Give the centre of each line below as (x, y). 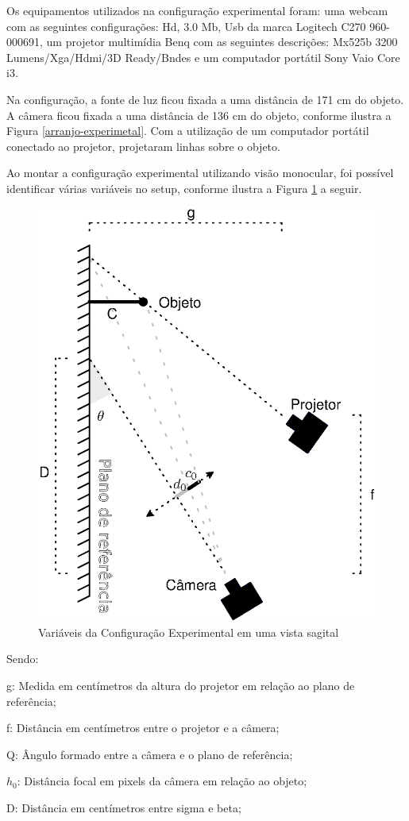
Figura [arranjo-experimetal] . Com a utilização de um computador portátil (188, 131)
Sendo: (23, 659)
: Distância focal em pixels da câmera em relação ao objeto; (162, 781)
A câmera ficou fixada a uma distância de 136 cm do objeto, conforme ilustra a (199, 115)
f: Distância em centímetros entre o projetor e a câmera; (143, 728)
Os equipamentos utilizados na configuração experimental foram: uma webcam (197, 10)
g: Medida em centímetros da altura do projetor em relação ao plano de (181, 685)
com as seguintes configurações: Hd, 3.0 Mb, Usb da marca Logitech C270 (186, 26)
